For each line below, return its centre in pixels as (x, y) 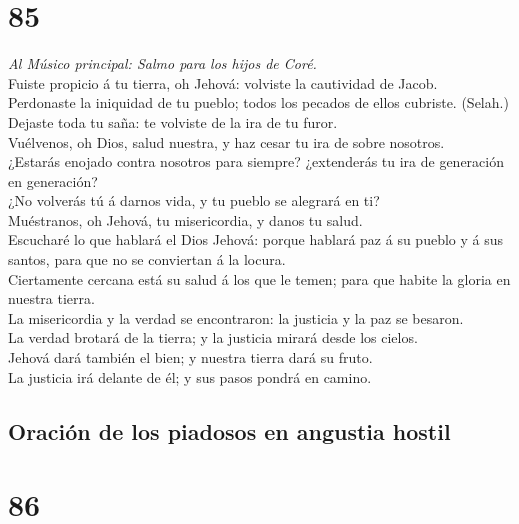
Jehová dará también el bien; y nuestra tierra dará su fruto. (190, 357)
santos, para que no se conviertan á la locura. (147, 259)
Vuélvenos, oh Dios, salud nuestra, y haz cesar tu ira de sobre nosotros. (226, 141)
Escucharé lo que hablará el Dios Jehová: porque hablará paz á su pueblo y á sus (256, 239)
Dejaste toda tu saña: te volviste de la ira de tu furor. (173, 121)
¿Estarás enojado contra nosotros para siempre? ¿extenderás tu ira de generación (256, 161)
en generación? (53, 180)
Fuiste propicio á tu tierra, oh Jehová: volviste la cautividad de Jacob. (223, 82)
